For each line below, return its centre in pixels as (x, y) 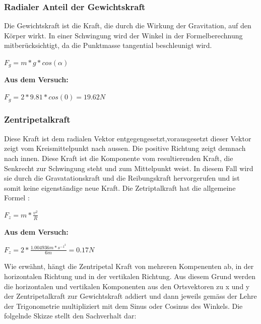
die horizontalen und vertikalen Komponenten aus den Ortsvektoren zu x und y (127, 286)
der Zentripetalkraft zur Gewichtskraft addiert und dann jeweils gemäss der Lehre (130, 296)
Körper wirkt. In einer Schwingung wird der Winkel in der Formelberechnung (123, 35)
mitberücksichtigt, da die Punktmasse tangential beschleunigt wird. (108, 45)
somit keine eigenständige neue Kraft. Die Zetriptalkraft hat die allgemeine (120, 187)
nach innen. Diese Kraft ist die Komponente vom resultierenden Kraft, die (119, 158)
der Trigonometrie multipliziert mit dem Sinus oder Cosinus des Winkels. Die (123, 306)
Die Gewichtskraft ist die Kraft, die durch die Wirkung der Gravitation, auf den (128, 25)
